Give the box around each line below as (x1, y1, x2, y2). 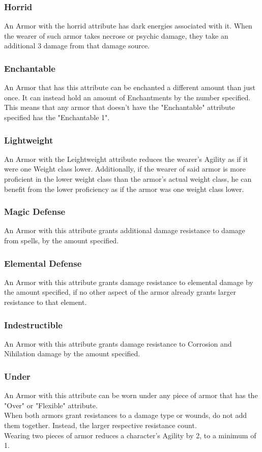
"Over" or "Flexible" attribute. (4, 400, 98, 410)
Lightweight (4, 133, 53, 146)
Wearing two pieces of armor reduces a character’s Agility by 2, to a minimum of (4, 430, 256, 440)
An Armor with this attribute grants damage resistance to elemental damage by (4, 276, 253, 287)
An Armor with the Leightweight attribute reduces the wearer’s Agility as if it (4, 153, 248, 164)
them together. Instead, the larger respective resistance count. (4, 420, 197, 430)
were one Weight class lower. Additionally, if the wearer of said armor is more (4, 163, 246, 174)
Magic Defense (4, 205, 66, 218)
